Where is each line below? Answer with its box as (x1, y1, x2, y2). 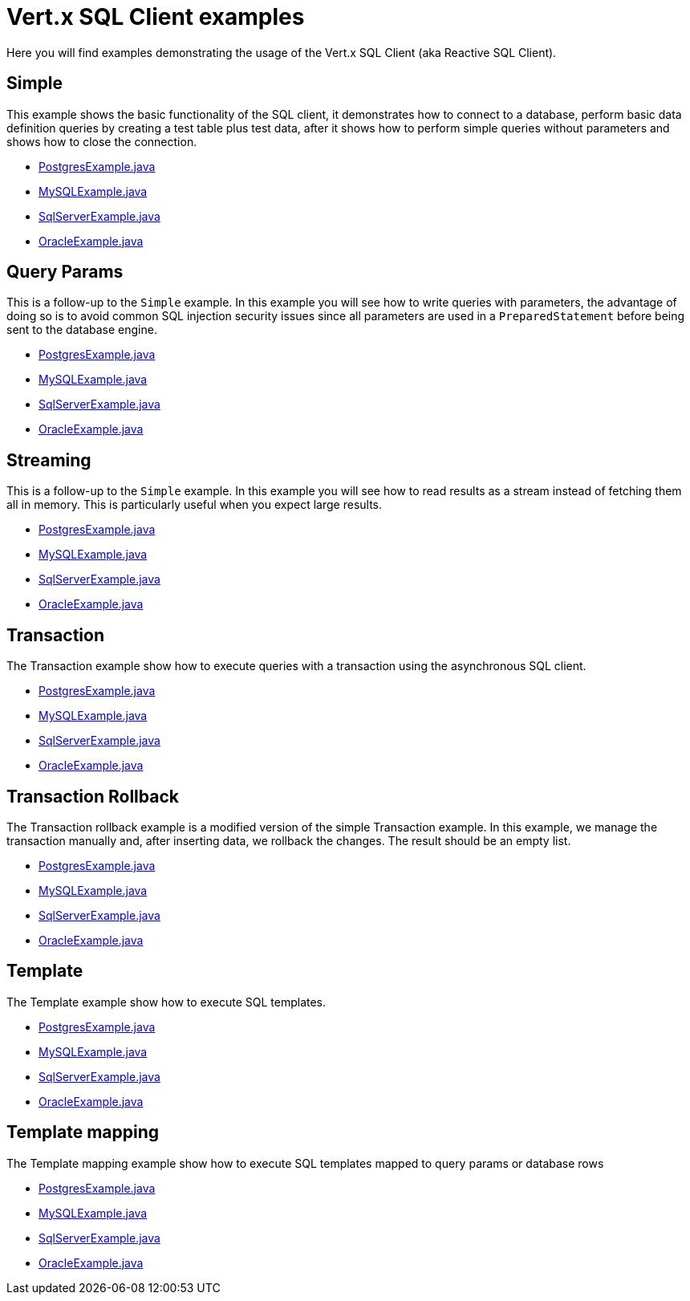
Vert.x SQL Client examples (6, 3, 305, 30)
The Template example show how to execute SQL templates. (6, 994, 327, 1009)
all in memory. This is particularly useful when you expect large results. (6, 498, 383, 512)
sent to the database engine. (6, 323, 157, 337)
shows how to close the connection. (6, 134, 197, 148)
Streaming (6, 449, 91, 470)
